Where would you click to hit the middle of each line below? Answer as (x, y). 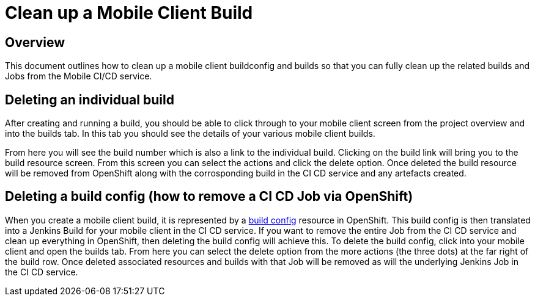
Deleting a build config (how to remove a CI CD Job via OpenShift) (209, 197)
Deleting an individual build (90, 100)
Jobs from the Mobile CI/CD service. (79, 76)
